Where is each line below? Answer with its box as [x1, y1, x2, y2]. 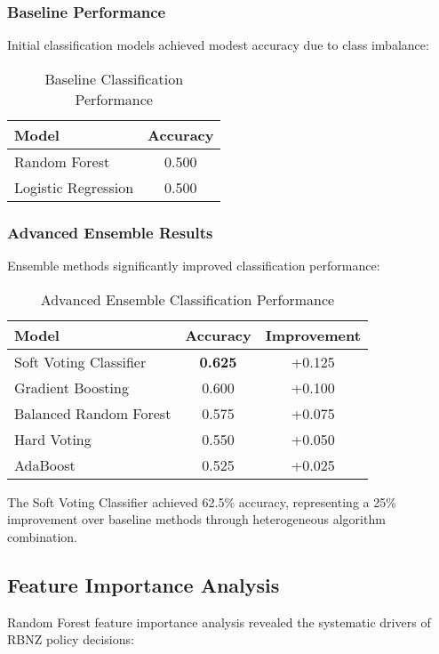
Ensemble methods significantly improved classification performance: [7, 256, 380, 275]
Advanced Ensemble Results [7, 221, 213, 243]
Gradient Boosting [14, 376, 129, 398]
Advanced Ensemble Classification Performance [40, 288, 335, 310]
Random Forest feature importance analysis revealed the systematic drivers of [7, 612, 431, 631]
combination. [7, 527, 77, 545]
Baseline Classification [44, 68, 184, 89]
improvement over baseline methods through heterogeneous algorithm [7, 510, 386, 529]
